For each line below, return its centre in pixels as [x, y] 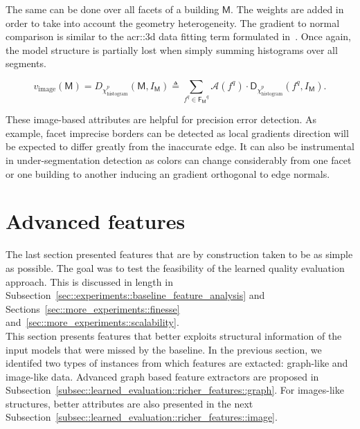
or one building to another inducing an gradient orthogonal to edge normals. [168, 173]
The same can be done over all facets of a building [112, 9]
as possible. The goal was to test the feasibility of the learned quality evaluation [175, 267]
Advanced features [96, 221]
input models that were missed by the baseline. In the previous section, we [164, 349]
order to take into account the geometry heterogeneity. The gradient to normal [173, 22]
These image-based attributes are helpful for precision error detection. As [161, 119]
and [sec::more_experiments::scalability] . [92, 322]
